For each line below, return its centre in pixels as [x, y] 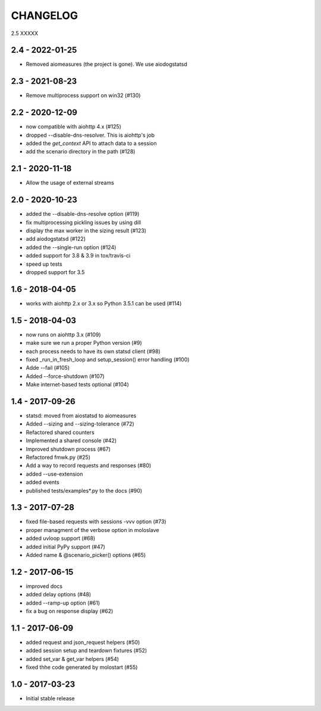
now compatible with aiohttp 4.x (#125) [74, 127]
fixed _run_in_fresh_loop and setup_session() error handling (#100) [108, 359]
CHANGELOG [45, 15]
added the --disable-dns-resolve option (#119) [83, 214]
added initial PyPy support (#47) [65, 546]
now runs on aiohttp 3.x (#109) [63, 334]
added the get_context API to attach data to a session [91, 143]
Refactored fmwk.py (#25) [58, 457]
